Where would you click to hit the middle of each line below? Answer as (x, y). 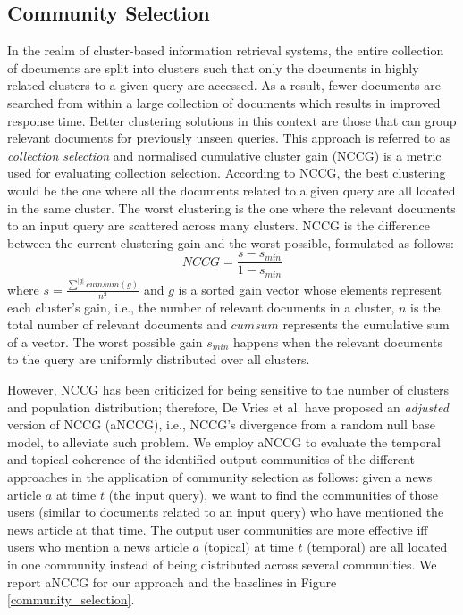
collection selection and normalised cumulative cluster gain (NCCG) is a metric (224, 155)
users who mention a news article (98, 547)
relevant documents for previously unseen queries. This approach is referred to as (229, 138)
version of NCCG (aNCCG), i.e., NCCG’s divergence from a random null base (221, 424)
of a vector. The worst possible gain (105, 341)
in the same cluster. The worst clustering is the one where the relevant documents (231, 208)
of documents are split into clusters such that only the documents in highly (213, 67)
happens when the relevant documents (338, 341)
